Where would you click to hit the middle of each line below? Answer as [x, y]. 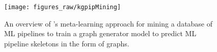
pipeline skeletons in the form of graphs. [67, 43]
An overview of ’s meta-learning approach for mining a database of [108, 23]
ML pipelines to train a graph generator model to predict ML [100, 33]
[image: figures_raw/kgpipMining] [63, 7]
